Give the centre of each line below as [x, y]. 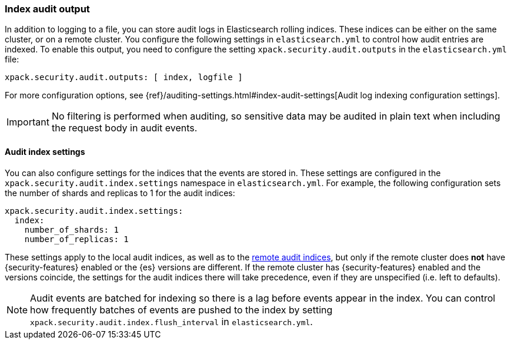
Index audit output [47, 9]
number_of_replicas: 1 [76, 239]
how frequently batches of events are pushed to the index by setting [181, 310]
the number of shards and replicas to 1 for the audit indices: [120, 193]
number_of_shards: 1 [71, 229]
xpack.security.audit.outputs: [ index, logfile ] [124, 77]
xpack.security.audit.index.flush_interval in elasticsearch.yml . [171, 321]
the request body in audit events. [124, 128]
